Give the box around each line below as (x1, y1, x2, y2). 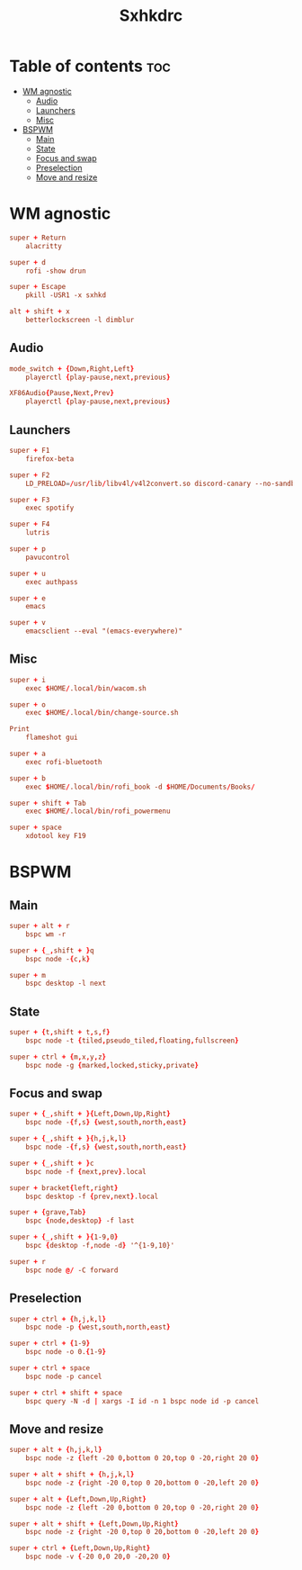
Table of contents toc (9, 56, 171, 77)
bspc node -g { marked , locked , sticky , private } (25, 1060, 200, 1069)
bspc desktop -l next (25, 979, 106, 988)
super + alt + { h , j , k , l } (9, 1446, 102, 1455)
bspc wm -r (25, 929, 67, 939)
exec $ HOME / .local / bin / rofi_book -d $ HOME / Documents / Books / (25, 782, 255, 791)
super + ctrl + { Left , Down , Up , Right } (9, 1544, 151, 1553)
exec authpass (25, 577, 78, 586)
